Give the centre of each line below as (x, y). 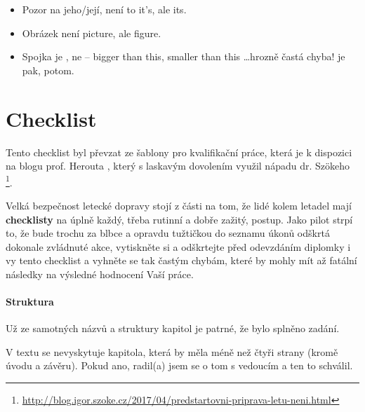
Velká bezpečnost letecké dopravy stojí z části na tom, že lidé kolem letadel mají (179, 205)
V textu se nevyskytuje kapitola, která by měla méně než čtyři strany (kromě (172, 351)
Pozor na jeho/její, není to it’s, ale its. (104, 9)
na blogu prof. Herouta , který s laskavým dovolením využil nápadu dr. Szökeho (178, 166)
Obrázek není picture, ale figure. (92, 33)
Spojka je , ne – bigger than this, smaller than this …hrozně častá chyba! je (184, 56)
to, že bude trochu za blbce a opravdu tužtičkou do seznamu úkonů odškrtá (168, 233)
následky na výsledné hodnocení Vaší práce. (100, 274)
